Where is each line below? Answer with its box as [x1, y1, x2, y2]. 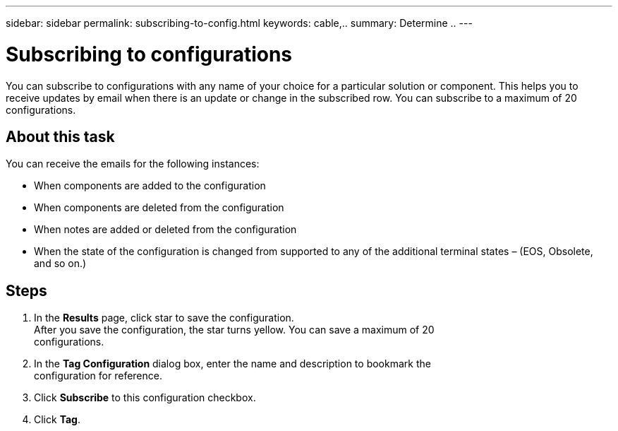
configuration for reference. [34, 370, 162, 382]
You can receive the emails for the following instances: [6, 158, 260, 170]
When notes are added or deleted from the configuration [34, 223, 297, 236]
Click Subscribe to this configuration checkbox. [34, 391, 256, 404]
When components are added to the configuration [34, 179, 266, 192]
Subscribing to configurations [6, 42, 293, 66]
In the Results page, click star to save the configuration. [34, 312, 294, 324]
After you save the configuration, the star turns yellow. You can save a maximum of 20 [34, 324, 435, 336]
